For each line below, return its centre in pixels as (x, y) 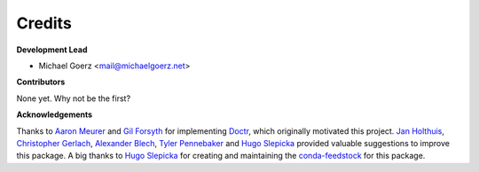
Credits (44, 23)
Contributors (41, 82)
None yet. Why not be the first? (74, 98)
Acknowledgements (55, 114)
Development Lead (52, 50)
